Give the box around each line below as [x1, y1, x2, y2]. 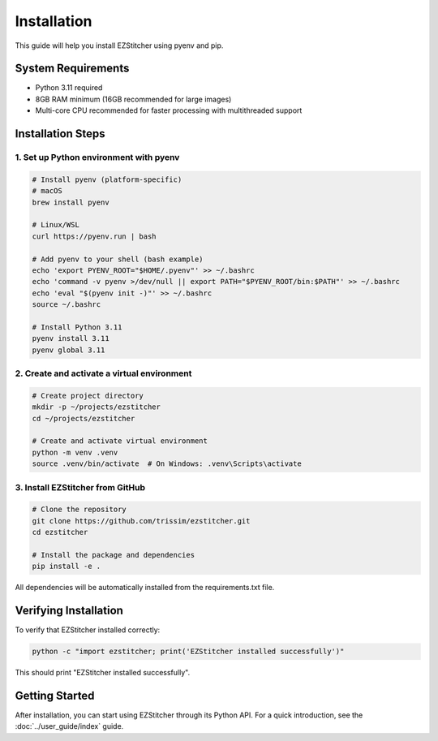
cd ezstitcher [32, 528, 88, 537]
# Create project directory [32, 390, 144, 400]
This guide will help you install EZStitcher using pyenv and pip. [15, 41, 224, 50]
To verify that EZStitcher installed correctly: [15, 625, 161, 635]
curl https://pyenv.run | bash [32, 231, 157, 241]
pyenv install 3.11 [32, 334, 109, 343]
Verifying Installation [15, 604, 123, 618]
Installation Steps [15, 127, 105, 141]
